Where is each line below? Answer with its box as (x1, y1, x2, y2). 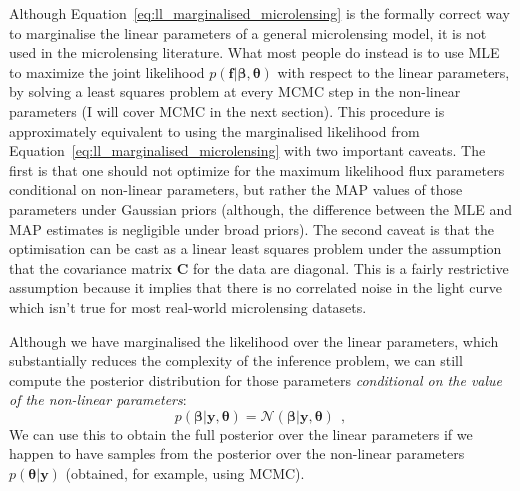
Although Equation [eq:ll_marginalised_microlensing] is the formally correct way (9, 3, 510, 23)
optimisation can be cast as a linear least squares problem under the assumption (9, 238, 502, 259)
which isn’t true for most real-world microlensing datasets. (9, 296, 367, 317)
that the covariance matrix (9, 257, 173, 278)
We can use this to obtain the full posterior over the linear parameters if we (9, 423, 473, 444)
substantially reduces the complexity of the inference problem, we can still (9, 350, 463, 371)
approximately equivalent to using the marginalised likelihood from (9, 120, 420, 141)
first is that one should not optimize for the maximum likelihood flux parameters (9, 159, 505, 180)
